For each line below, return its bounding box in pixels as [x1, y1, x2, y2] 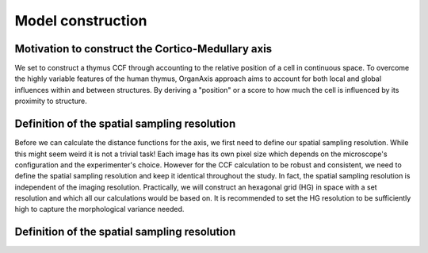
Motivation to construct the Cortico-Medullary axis [14, 42, 273, 56]
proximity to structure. [14, 96, 87, 106]
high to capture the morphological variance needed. [14, 205, 185, 214]
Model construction [14, 12, 147, 29]
